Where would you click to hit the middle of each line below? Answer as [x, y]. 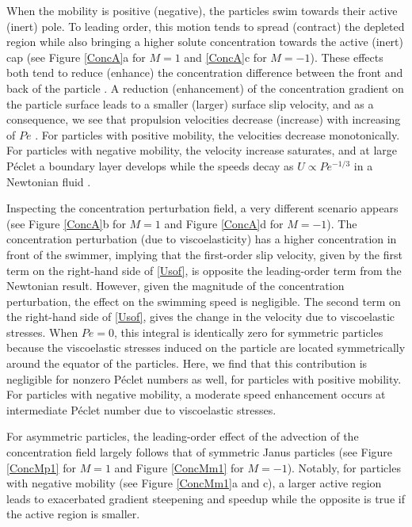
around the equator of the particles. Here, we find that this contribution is [187, 363]
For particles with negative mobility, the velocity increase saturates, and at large [202, 150]
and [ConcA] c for [225, 57]
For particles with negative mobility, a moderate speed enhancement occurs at [196, 394]
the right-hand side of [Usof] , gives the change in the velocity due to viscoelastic [201, 317]
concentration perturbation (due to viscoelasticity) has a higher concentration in [202, 239]
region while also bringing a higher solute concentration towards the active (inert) [205, 42]
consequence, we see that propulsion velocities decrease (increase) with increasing [204, 119]
